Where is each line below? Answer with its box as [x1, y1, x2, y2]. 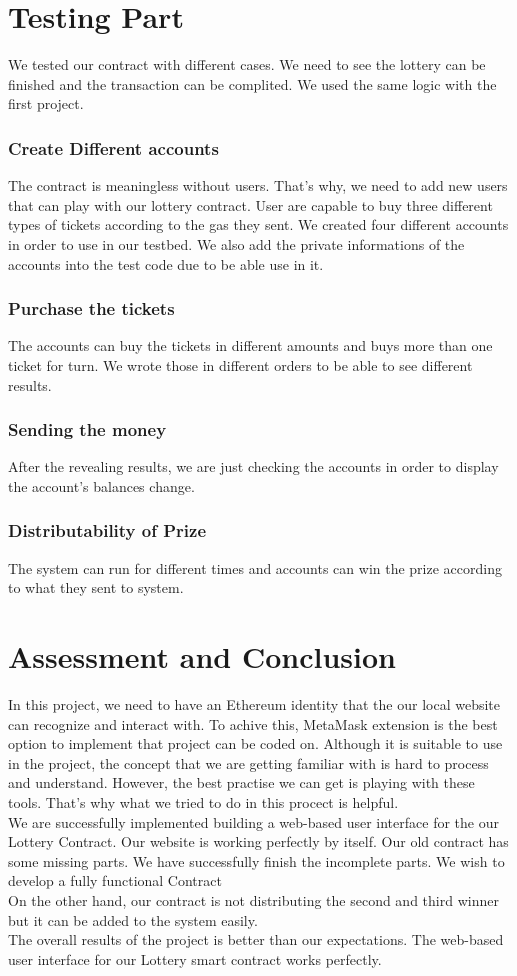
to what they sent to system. [8, 577, 184, 598]
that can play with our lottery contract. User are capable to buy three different [8, 194, 493, 215]
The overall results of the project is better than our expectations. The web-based [8, 929, 504, 950]
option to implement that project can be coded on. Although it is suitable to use [8, 733, 503, 754]
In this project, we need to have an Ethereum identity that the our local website [8, 694, 501, 715]
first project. [8, 93, 84, 114]
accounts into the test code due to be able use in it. [8, 253, 324, 274]
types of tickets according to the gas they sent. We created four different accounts [8, 214, 509, 235]
